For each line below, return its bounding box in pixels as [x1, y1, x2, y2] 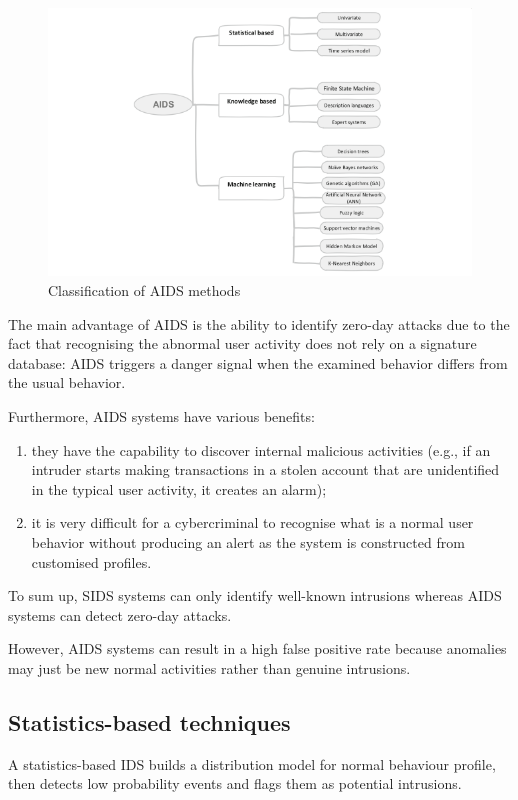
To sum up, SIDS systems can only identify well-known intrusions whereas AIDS [8, 585, 502, 606]
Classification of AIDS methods [48, 280, 241, 301]
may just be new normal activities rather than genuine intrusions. [8, 657, 411, 678]
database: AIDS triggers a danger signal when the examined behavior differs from [8, 352, 508, 373]
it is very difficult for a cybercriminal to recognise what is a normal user [31, 512, 474, 533]
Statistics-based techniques [8, 706, 291, 737]
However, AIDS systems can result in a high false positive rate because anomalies [8, 638, 507, 659]
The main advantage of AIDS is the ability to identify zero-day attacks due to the [8, 313, 510, 334]
